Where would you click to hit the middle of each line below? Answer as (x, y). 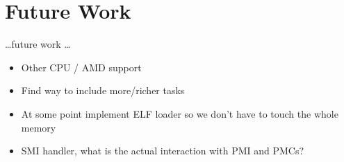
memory (39, 127)
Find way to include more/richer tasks (103, 90)
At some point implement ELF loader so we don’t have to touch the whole (180, 113)
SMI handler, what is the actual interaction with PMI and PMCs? (163, 151)
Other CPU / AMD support (81, 67)
